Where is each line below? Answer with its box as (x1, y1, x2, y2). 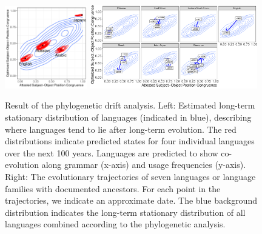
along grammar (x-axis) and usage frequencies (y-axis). (41, 158, 246, 171)
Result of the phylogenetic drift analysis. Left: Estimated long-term (5, 99, 255, 112)
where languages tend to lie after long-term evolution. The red (5, 122, 237, 135)
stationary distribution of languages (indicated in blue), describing (5, 110, 252, 123)
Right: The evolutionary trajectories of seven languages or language (5, 170, 256, 182)
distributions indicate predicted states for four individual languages (5, 135, 255, 147)
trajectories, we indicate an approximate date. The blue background (5, 194, 257, 207)
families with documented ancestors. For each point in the (5, 182, 221, 195)
